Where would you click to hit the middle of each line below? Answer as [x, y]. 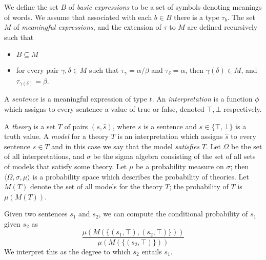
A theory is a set [30, 126]
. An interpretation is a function [202, 99]
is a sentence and [170, 126]
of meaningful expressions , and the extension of [87, 27]
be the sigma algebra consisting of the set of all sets [174, 156]
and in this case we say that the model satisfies [126, 146]
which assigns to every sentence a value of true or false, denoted [104, 108]
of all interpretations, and [44, 156]
